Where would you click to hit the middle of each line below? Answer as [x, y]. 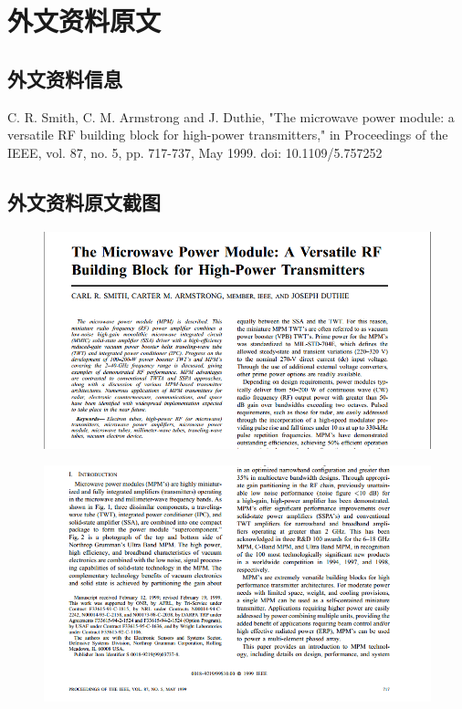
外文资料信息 [65, 78]
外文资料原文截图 [84, 201]
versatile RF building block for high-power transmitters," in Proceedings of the [228, 135]
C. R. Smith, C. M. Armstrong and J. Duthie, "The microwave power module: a [231, 116]
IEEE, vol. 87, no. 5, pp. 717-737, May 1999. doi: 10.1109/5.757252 [195, 152]
